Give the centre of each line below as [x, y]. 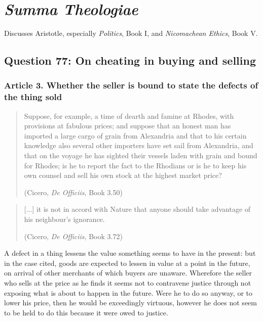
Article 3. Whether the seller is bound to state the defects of [131, 85]
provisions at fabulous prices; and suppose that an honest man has [127, 126]
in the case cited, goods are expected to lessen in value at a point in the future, [127, 263]
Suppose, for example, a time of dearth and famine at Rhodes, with [129, 116]
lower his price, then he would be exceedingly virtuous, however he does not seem [130, 303]
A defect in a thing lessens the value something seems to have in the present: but [130, 253]
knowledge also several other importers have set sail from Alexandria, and [139, 145]
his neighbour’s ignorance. [64, 219]
